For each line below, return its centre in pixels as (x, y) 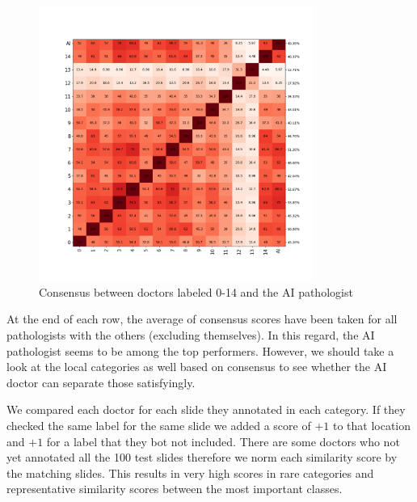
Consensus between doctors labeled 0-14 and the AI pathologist (196, 291)
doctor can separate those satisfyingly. (101, 382)
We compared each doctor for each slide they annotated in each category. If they (206, 409)
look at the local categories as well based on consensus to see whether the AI (197, 367)
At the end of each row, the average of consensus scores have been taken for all (202, 319)
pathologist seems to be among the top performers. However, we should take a (200, 350)
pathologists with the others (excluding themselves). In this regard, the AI (191, 334)
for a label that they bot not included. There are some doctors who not (223, 441)
